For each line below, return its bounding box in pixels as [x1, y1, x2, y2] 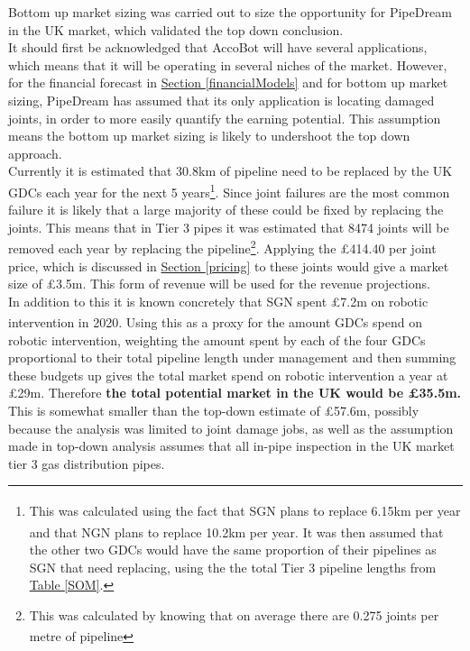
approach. [8, 143, 62, 162]
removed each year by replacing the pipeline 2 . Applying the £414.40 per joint [8, 236, 437, 258]
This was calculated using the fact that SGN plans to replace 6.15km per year [29, 501, 461, 520]
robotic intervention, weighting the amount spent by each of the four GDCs [8, 330, 426, 349]
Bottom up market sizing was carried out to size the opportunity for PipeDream [8, 3, 452, 21]
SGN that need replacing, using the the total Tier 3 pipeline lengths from [29, 557, 437, 576]
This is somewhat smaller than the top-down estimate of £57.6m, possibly [8, 401, 419, 420]
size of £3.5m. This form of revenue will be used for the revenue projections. [8, 274, 430, 293]
